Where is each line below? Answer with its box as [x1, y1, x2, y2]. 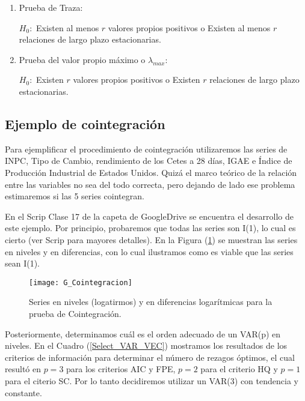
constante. [5, 386, 42, 399]
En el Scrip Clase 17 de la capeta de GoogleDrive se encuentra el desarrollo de [5, 210, 294, 222]
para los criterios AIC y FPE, [66, 363, 176, 375]
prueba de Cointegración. [29, 307, 122, 319]
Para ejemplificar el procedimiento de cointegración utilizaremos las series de [5, 142, 288, 155]
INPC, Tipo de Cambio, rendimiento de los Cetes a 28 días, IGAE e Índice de [5, 154, 292, 167]
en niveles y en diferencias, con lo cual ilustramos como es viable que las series [5, 245, 294, 258]
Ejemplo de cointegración [5, 114, 165, 133]
